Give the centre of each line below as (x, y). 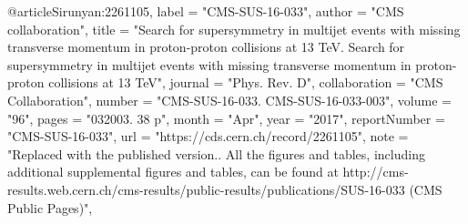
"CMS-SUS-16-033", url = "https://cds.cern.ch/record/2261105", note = (208, 136)
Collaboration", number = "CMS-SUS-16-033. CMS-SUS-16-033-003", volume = (229, 100)
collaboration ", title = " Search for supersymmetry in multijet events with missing (234, 29)
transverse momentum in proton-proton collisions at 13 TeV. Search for (206, 47)
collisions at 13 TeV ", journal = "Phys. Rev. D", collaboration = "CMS (246, 82)
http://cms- (376, 172)
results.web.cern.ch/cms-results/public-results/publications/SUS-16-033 (206, 189)
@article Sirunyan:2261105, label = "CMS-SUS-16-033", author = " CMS (206, 11)
